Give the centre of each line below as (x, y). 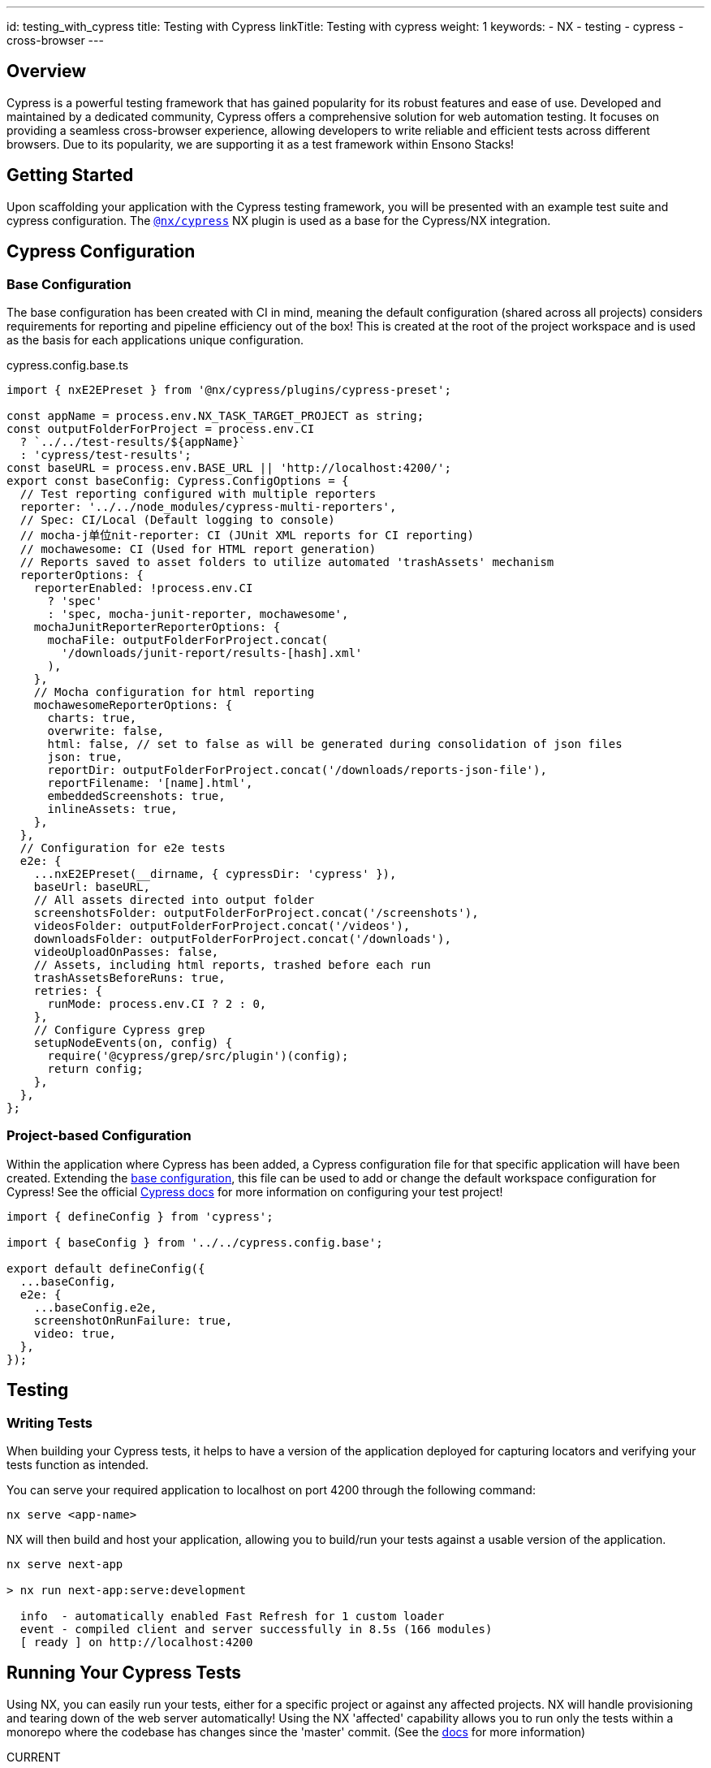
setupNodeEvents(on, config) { (133, 1042)
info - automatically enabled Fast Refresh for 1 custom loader (232, 1616)
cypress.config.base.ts (68, 365)
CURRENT (34, 1757)
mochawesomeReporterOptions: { (133, 705)
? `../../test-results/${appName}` (133, 441)
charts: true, (92, 718)
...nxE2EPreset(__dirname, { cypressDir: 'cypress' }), (215, 873)
